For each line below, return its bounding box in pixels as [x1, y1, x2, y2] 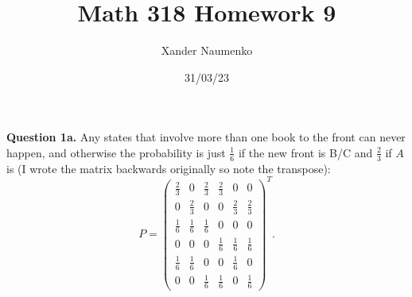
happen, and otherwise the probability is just [6, 144, 226, 160]
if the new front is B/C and [238, 144, 373, 160]
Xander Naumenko [161, 42, 253, 59]
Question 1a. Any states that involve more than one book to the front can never [6, 129, 406, 145]
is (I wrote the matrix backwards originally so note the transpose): [6, 160, 331, 176]
